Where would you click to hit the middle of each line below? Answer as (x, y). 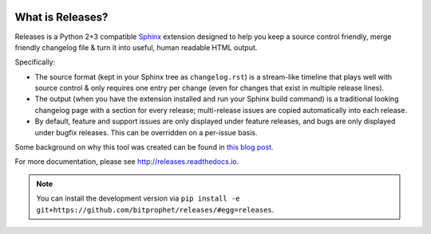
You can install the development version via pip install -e (138, 198)
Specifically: (35, 62)
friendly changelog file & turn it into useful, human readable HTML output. (136, 47)
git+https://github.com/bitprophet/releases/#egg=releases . (155, 209)
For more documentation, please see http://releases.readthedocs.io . (127, 162)
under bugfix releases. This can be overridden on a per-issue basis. (146, 132)
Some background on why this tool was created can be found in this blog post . (144, 147)
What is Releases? (61, 17)
